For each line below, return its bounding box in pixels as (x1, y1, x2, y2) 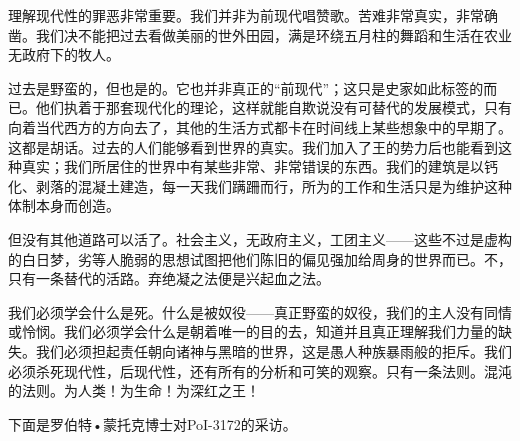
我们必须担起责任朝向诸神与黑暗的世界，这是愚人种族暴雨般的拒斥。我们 (35, 340, 512, 361)
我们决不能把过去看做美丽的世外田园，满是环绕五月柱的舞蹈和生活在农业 (35, 24, 512, 45)
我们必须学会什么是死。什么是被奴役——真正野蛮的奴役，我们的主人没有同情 (8, 301, 512, 322)
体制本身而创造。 (8, 195, 120, 216)
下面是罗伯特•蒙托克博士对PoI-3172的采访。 (8, 413, 297, 434)
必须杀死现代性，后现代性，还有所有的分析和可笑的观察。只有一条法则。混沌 (8, 360, 512, 381)
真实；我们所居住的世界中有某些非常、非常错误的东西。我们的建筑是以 (21, 156, 484, 177)
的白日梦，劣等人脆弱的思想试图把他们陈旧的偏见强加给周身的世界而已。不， (8, 248, 512, 269)
